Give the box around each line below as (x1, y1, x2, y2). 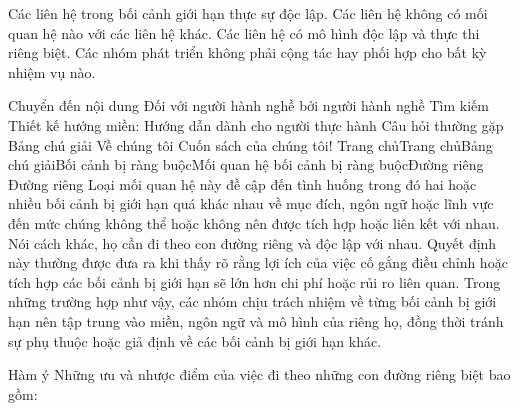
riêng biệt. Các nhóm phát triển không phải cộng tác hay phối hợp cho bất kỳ (8, 42, 487, 63)
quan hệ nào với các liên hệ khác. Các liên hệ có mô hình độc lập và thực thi (8, 22, 480, 43)
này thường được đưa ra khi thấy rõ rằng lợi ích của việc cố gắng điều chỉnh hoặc (8, 252, 508, 273)
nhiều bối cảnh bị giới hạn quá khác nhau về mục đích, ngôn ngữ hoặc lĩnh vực (8, 193, 494, 214)
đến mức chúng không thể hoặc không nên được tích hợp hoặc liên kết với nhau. (8, 212, 500, 233)
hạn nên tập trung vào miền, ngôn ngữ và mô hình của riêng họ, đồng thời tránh (8, 310, 504, 331)
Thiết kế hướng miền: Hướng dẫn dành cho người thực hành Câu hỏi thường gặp (8, 114, 504, 135)
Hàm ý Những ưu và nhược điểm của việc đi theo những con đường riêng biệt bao (8, 364, 511, 385)
